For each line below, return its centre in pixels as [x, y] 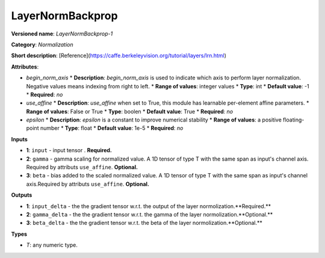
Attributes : [25, 67]
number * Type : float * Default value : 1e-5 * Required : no [112, 128]
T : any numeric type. [52, 245]
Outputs [22, 195]
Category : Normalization [42, 45]
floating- [294, 120]
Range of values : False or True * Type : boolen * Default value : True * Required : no [130, 111]
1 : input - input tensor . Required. [69, 150]
